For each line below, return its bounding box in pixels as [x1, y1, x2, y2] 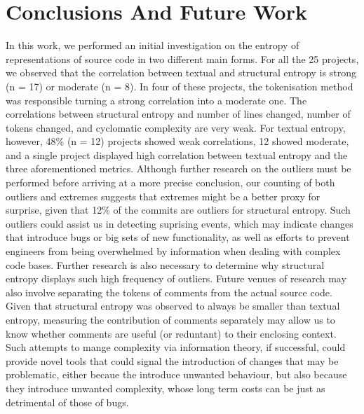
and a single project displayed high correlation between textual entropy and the [6, 147, 348, 162]
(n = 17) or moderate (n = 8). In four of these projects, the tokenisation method [6, 78, 353, 93]
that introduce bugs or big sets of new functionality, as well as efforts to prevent [6, 230, 350, 244]
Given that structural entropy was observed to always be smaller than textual [6, 298, 340, 313]
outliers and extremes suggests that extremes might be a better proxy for [6, 188, 321, 203]
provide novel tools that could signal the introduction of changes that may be [6, 353, 339, 368]
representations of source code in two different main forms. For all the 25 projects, [6, 51, 359, 66]
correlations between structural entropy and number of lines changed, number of [6, 106, 351, 121]
